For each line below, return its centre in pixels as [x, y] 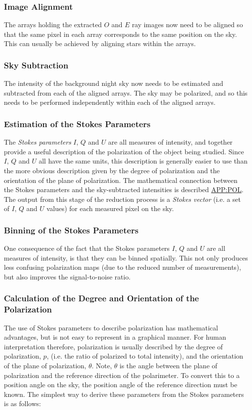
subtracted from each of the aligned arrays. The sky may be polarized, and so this [126, 92]
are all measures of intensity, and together [170, 142]
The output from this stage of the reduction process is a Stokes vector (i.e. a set [122, 199]
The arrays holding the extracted [53, 25]
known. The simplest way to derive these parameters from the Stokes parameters [124, 394]
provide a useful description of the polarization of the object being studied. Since [124, 151]
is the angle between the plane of [168, 366]
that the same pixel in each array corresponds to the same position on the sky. [120, 34]
